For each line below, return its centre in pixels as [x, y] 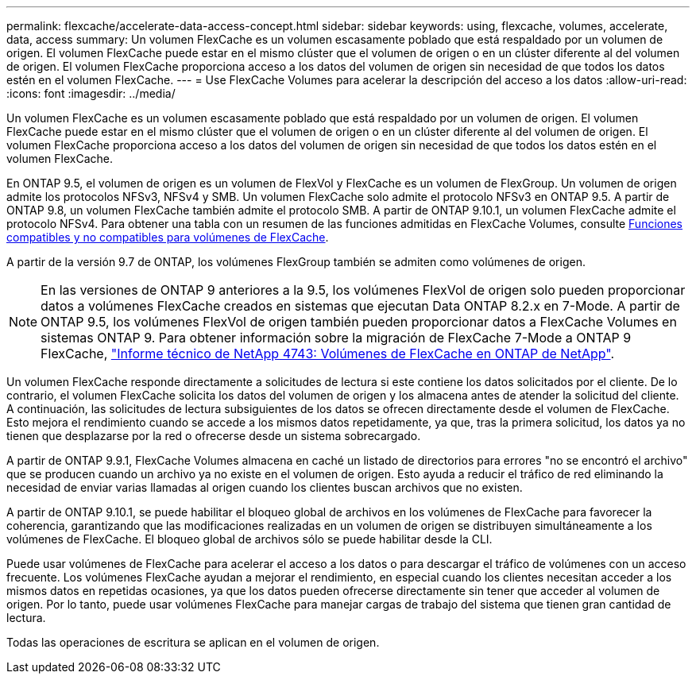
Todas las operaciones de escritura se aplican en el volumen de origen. [193, 642]
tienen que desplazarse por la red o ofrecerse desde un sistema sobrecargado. [214, 436]
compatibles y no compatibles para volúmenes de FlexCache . [168, 237]
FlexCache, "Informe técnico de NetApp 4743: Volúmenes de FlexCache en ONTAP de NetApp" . [328, 354]
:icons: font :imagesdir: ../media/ [91, 93]
